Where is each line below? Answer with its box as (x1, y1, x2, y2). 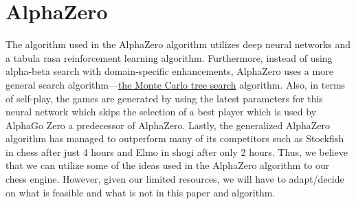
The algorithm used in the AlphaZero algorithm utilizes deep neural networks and (5, 37, 351, 52)
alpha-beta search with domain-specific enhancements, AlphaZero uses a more (5, 64, 333, 78)
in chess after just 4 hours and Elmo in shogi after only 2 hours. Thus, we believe (5, 144, 348, 159)
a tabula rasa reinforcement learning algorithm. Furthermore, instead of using (5, 50, 333, 65)
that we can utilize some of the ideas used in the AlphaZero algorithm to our (5, 158, 330, 172)
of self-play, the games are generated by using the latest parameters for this (5, 91, 323, 105)
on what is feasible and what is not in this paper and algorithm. (5, 185, 276, 199)
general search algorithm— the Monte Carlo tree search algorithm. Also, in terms (5, 77, 346, 91)
